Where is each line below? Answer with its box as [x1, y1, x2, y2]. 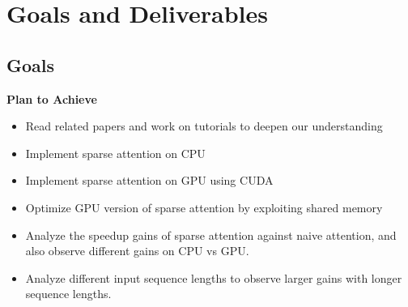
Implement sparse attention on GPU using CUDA [25, 172, 274, 189]
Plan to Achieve [6, 90, 97, 107]
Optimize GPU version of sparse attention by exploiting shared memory [25, 198, 383, 215]
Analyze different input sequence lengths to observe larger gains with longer [25, 269, 402, 286]
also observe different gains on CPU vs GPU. [25, 242, 249, 259]
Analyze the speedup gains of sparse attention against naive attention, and [25, 226, 397, 243]
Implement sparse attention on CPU [25, 144, 206, 161]
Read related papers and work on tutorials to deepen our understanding [25, 117, 383, 134]
